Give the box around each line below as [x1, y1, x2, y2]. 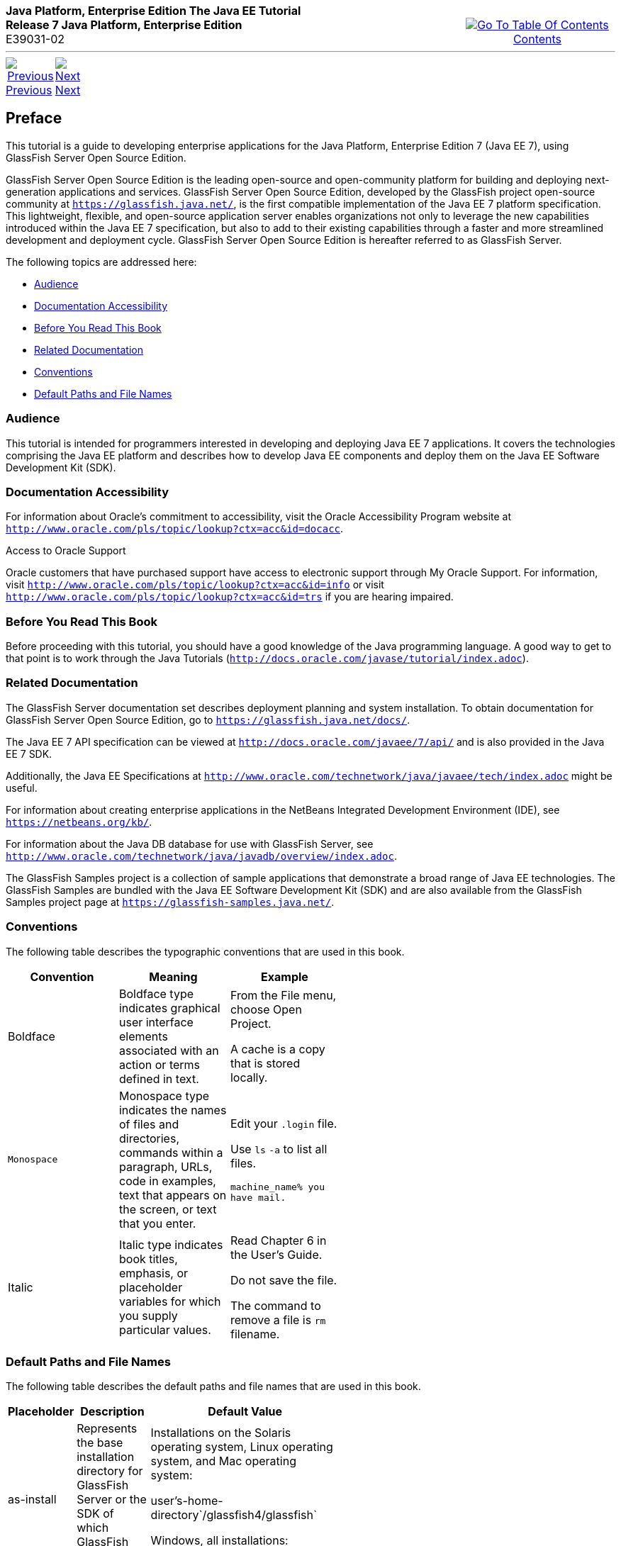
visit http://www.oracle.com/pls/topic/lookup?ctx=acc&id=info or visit [6, 578, 384, 591]
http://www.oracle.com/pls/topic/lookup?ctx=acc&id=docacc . [6, 522, 344, 535]
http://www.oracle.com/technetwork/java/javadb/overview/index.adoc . [6, 849, 397, 862]
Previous [6, 83, 52, 97]
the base [77, 1435, 123, 1450]
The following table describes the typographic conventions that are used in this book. [6, 945, 405, 958]
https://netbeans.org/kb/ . [6, 815, 152, 828]
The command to [230, 1298, 321, 1313]
